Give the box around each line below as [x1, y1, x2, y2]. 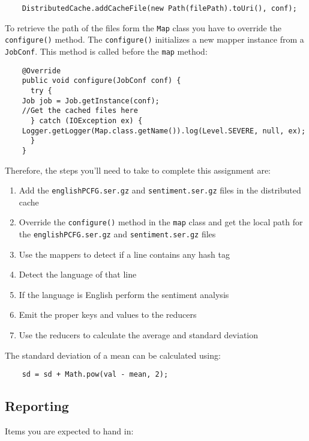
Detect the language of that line [19, 268, 137, 281]
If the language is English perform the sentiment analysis [19, 288, 229, 300]
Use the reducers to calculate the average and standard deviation [19, 329, 258, 341]
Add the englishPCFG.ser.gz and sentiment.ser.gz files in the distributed [19, 184, 301, 196]
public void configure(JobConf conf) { [22, 76, 181, 85]
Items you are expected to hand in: [5, 425, 134, 437]
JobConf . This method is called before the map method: [5, 44, 208, 57]
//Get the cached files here [22, 106, 138, 115]
